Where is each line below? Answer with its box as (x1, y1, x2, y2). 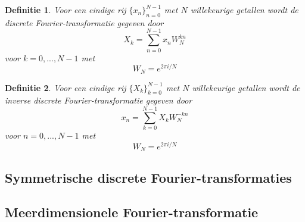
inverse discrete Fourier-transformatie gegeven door (5, 94, 192, 107)
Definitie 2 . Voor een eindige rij (5, 81, 126, 93)
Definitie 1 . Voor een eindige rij (5, 4, 126, 15)
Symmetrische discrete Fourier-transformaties (5, 168, 292, 186)
